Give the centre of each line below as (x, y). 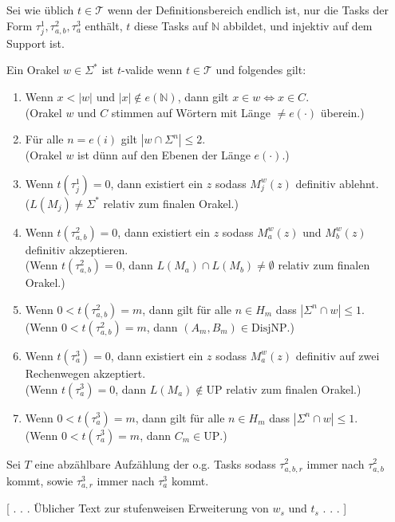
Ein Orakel (33, 70)
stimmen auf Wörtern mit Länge (191, 112)
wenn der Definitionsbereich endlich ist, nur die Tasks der (248, 10)
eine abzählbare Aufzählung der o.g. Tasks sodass (155, 463)
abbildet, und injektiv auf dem (298, 25)
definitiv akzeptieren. (77, 249)
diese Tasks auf (171, 25)
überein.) (342, 112)
